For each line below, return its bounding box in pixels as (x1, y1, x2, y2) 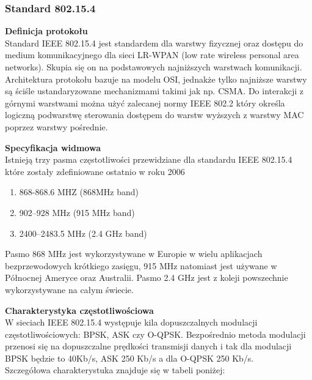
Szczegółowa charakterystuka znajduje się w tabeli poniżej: (5, 363, 225, 376)
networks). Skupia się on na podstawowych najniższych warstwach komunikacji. (5, 61, 302, 73)
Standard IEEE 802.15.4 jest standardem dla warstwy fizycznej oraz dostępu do (5, 36, 303, 49)
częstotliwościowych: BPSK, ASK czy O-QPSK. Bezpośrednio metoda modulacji (5, 327, 306, 340)
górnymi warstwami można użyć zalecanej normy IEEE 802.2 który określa (5, 96, 285, 109)
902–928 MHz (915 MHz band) (19, 206, 135, 218)
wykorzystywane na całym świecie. (5, 283, 134, 296)
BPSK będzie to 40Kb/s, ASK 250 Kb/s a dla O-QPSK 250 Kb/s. (5, 351, 254, 364)
